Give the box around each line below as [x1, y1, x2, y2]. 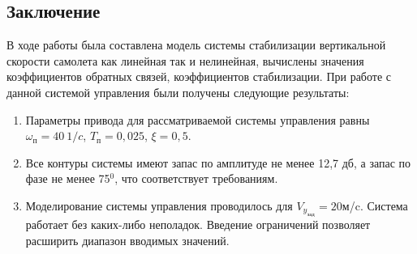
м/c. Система [342, 197, 408, 214]
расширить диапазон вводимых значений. [25, 231, 230, 248]
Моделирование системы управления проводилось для [25, 197, 293, 214]
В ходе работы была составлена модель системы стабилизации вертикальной [6, 36, 386, 53]
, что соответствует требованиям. [114, 170, 278, 187]
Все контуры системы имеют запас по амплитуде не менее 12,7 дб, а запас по [25, 154, 411, 171]
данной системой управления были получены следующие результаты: [6, 83, 350, 100]
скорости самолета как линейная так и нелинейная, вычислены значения [6, 52, 364, 69]
